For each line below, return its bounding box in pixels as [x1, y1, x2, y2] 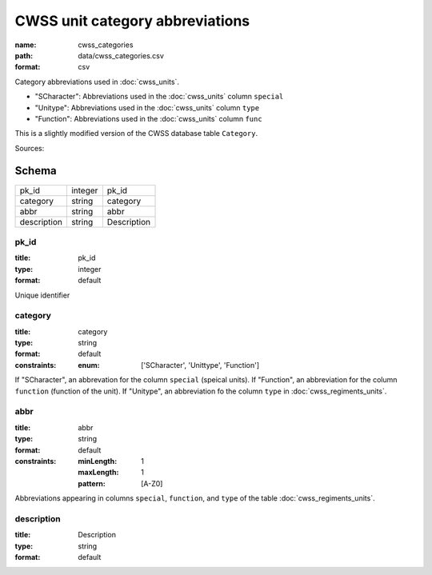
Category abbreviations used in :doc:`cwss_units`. [14, 77, 180, 86]
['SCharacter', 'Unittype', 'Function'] [141, 360, 260, 369]
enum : [78, 360, 100, 369]
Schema [14, 164, 58, 178]
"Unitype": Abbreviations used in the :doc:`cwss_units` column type [34, 102, 260, 112]
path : [14, 50, 34, 60]
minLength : [78, 456, 118, 465]
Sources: [14, 143, 45, 153]
